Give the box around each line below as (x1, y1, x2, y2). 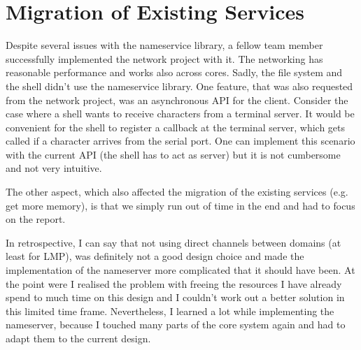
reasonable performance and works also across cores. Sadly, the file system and (6, 65, 343, 80)
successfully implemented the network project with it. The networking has (6, 51, 323, 66)
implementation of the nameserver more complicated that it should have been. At (6, 263, 355, 277)
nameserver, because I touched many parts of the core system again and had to (6, 317, 346, 332)
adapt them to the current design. (6, 331, 151, 345)
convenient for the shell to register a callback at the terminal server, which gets (6, 119, 346, 134)
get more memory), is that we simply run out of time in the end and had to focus (6, 198, 355, 212)
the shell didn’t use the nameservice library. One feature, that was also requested (6, 78, 353, 93)
